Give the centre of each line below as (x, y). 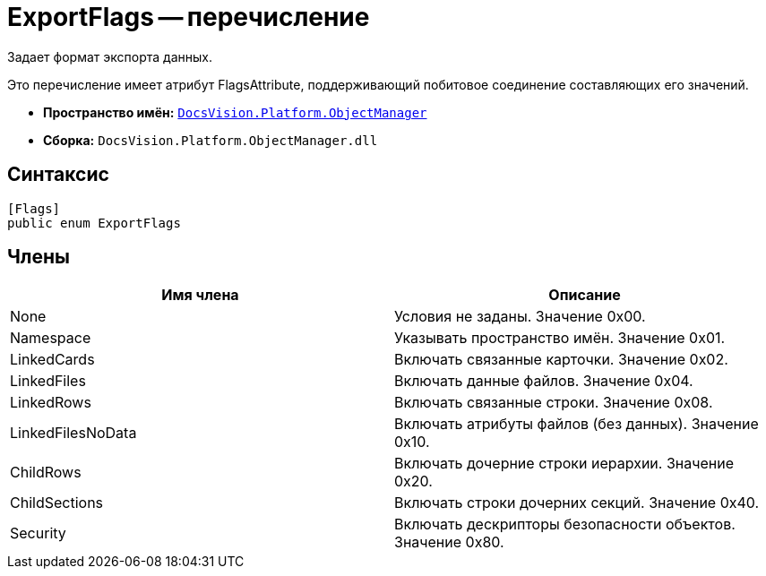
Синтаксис (58, 175)
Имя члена (200, 295)
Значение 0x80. (449, 542)
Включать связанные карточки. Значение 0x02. (561, 360)
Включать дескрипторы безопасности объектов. (565, 524)
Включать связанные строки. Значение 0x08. (554, 403)
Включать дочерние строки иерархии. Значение (564, 464)
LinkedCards (52, 360)
